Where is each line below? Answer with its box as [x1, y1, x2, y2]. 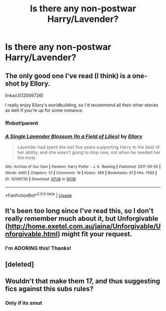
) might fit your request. [57, 230, 132, 238]
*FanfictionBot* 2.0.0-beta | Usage [5, 192, 72, 198]
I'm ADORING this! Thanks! [5, 245, 72, 252]
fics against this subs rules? [5, 284, 94, 293]
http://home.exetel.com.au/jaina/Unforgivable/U [7, 222, 161, 231]
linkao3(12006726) [5, 93, 43, 98]
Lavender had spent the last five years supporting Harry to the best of [17, 144, 160, 150]
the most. [17, 155, 37, 161]
